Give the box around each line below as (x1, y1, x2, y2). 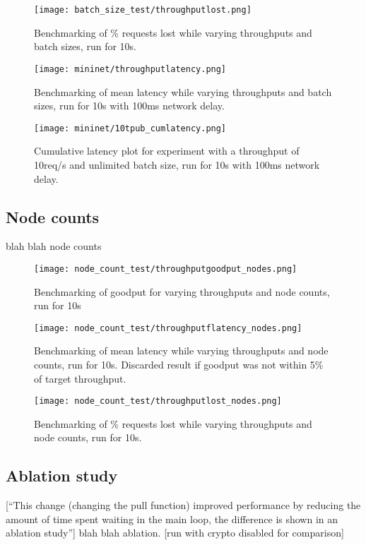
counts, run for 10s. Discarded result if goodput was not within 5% (34, 357, 324, 372)
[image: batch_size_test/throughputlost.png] (34, 5, 252, 15)
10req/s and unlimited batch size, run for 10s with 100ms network (34, 157, 320, 172)
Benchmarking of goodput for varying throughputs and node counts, (34, 284, 330, 299)
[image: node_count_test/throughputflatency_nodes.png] (34, 323, 302, 333)
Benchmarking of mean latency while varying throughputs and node (34, 343, 329, 358)
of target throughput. (34, 371, 126, 385)
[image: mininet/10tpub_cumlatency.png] (34, 123, 227, 133)
